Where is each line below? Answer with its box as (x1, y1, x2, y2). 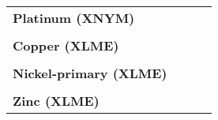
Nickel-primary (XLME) (13, 64, 167, 82)
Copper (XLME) (13, 36, 119, 54)
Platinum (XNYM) (13, 9, 135, 27)
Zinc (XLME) (13, 92, 100, 110)
